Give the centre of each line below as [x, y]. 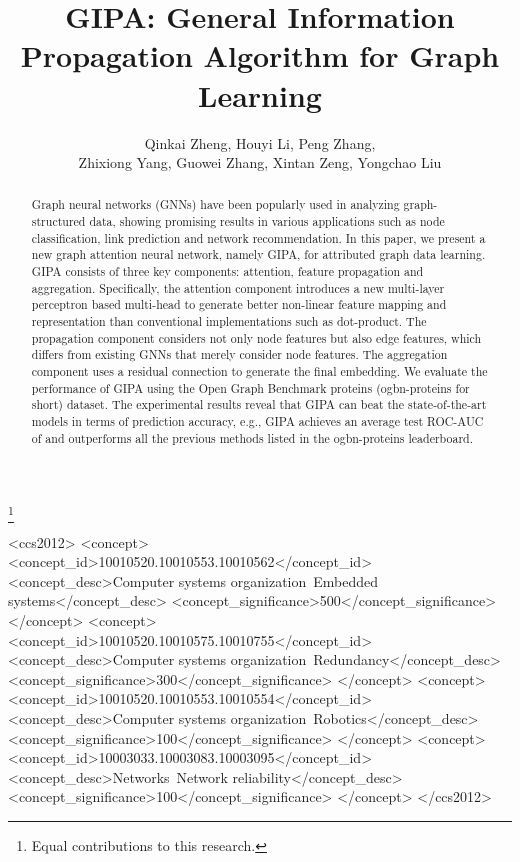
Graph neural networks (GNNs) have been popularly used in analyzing [215, 204]
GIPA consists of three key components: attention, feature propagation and [227, 271]
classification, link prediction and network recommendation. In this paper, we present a [258, 237]
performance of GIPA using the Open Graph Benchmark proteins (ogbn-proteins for [250, 387]
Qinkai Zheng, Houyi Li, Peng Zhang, [260, 142]
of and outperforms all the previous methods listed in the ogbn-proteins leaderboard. [252, 437]
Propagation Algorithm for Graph [260, 55]
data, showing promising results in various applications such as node [267, 221]
